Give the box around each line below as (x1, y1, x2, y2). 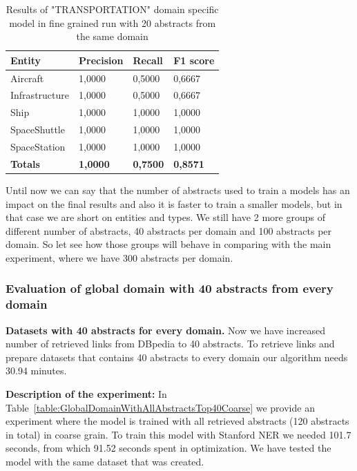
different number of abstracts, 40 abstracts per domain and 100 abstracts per (6, 223, 332, 238)
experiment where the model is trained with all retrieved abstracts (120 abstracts (6, 414, 349, 428)
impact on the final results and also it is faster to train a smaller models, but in (6, 196, 342, 211)
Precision (79, 52, 124, 67)
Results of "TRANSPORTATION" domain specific (6, 2, 219, 16)
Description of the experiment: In (6, 387, 167, 401)
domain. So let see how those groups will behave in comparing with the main (6, 237, 331, 251)
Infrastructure (10, 88, 69, 102)
